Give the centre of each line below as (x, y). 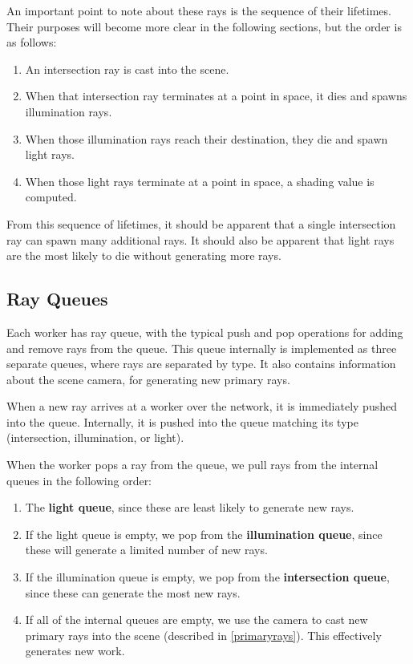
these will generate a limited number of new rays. (146, 550)
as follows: (32, 42)
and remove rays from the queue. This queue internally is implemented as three (202, 348)
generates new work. (75, 651)
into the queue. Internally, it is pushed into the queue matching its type (182, 421)
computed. (51, 197)
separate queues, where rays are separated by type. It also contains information (201, 364)
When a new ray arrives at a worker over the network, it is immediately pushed (202, 406)
